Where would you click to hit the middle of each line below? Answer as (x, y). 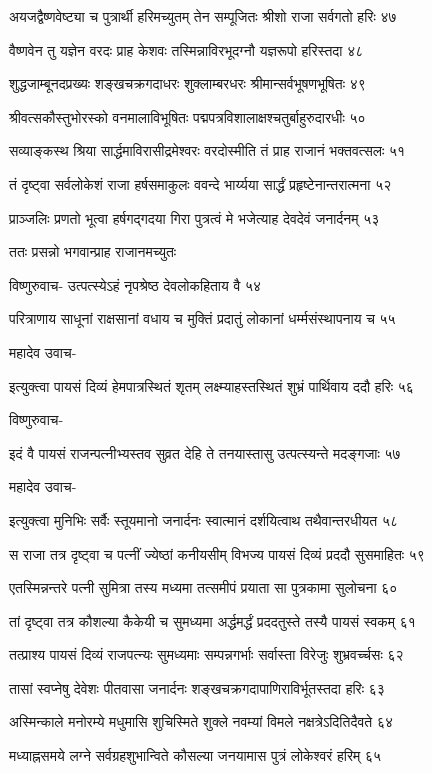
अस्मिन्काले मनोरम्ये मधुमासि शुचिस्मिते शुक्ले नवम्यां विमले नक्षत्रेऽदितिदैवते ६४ (201, 721)
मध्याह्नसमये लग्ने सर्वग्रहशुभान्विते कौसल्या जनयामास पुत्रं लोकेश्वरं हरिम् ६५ (195, 755)
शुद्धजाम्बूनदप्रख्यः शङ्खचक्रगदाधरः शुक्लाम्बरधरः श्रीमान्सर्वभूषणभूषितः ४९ (187, 83)
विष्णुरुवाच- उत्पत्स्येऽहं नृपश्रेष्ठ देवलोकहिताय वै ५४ (135, 284)
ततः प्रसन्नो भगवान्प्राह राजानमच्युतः (93, 251)
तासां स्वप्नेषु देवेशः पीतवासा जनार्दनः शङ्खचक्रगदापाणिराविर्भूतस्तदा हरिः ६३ (197, 687)
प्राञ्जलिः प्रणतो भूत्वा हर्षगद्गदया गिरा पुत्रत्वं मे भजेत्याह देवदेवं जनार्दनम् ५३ (194, 217)
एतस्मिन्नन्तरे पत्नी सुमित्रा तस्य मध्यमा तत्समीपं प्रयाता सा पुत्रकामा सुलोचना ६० (203, 587)
